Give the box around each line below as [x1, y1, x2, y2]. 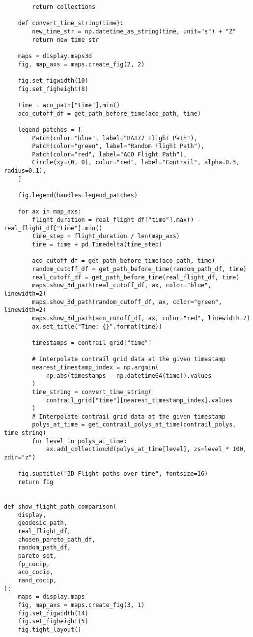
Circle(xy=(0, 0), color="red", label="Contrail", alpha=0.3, [32, 159, 240, 166]
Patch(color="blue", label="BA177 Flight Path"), [32, 134, 197, 142]
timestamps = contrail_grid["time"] [32, 339, 152, 346]
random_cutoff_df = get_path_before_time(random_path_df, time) [32, 266, 247, 273]
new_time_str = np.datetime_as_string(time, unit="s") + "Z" [32, 28, 236, 35]
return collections [32, 3, 96, 10]
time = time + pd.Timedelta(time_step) [32, 241, 163, 248]
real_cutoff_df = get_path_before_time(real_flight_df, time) [32, 273, 240, 281]
